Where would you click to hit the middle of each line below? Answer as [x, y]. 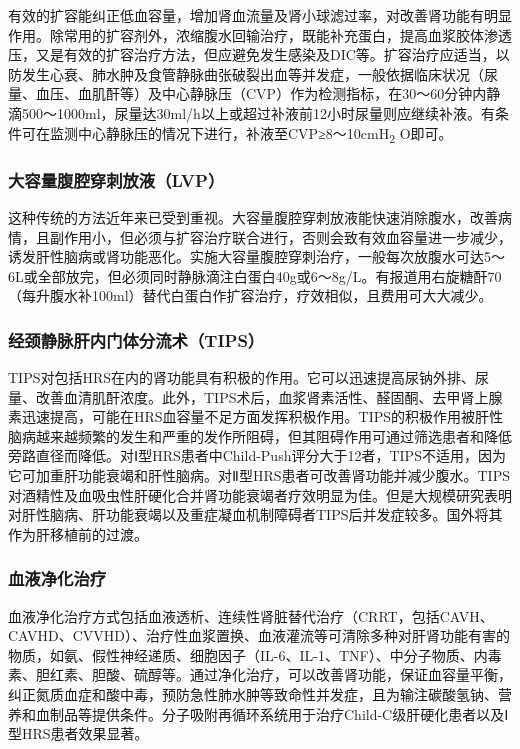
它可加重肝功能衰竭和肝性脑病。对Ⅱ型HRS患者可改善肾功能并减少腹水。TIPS [259, 475]
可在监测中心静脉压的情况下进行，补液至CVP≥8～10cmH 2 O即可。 [237, 134]
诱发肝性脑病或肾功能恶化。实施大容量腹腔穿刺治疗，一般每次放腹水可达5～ [256, 256]
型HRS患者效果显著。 [78, 733]
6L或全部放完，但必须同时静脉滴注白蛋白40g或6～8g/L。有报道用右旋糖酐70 [255, 275]
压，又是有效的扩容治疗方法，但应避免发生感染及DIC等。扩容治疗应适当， [252, 54]
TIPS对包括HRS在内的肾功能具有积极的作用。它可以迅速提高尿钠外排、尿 [249, 377]
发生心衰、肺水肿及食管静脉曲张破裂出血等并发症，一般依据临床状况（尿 [259, 73]
